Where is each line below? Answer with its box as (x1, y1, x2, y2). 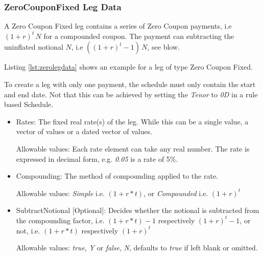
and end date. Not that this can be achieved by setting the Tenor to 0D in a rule (4, 89, 258, 99)
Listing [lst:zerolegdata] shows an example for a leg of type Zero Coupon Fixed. (4, 61, 253, 72)
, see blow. (147, 41, 180, 52)
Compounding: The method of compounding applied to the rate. (16, 170, 219, 181)
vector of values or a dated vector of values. (16, 126, 153, 137)
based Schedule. (4, 99, 54, 110)
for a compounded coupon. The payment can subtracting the (43, 30, 234, 41)
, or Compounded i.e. (144, 187, 208, 198)
